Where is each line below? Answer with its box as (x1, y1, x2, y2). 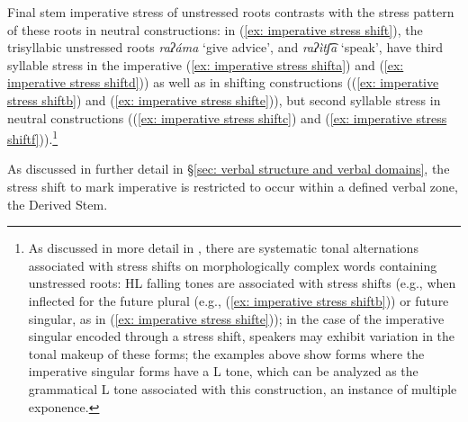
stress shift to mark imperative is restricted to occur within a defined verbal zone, (7, 177, 458, 195)
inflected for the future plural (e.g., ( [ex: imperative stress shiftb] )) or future (28, 291, 449, 310)
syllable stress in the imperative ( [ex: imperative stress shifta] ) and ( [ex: (7, 55, 404, 74)
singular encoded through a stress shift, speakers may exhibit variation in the (28, 327, 455, 346)
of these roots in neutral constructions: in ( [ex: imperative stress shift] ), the (7, 20, 423, 39)
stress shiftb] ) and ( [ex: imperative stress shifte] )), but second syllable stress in (7, 90, 441, 109)
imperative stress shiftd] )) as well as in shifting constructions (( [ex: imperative (7, 73, 439, 92)
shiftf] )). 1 (7, 127, 58, 148)
